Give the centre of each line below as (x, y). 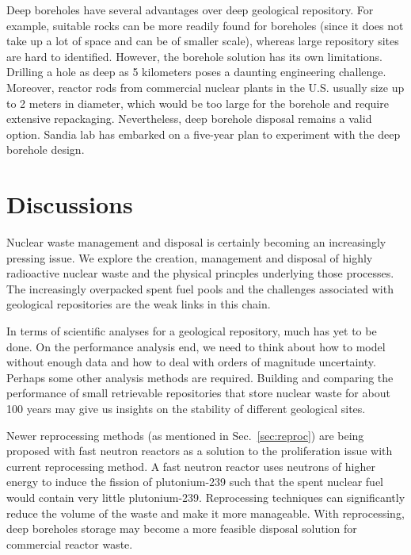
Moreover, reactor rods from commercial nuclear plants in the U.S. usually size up (205, 87)
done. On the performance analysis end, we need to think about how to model (196, 346)
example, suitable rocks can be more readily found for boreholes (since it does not (205, 25)
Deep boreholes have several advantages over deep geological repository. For (190, 10)
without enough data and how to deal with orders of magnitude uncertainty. (191, 362)
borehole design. (46, 149)
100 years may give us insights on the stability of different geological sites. (186, 408)
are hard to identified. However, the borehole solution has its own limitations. (194, 56)
